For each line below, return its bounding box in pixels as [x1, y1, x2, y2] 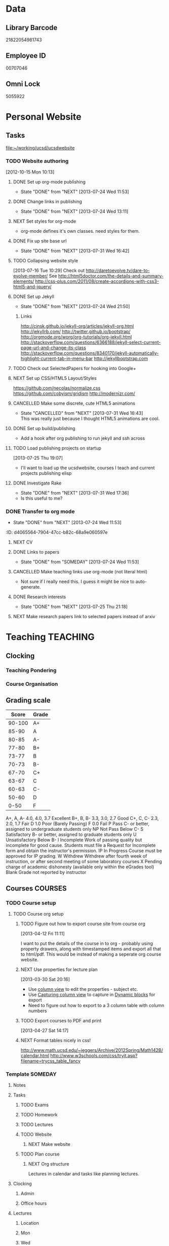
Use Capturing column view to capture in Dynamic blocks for [28, 992, 155, 998]
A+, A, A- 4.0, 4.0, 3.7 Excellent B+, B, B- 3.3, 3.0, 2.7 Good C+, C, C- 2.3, [6, 815, 159, 822]
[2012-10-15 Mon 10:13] [6, 169, 55, 175]
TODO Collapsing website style [13, 257, 78, 263]
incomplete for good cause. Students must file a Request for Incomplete [6, 842, 156, 848]
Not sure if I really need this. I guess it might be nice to [20, 579, 135, 585]
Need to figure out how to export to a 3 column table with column [28, 1002, 164, 1009]
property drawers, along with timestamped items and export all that [20, 946, 161, 952]
